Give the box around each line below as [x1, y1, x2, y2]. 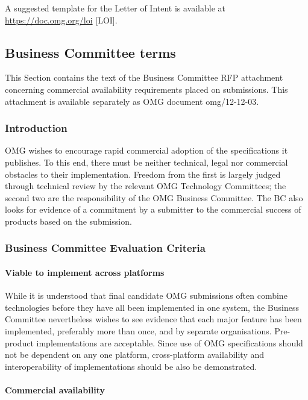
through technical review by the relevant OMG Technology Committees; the [5, 180, 286, 192]
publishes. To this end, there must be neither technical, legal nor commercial [5, 155, 288, 168]
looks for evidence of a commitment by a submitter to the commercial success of [5, 203, 301, 216]
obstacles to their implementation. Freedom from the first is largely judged [5, 167, 281, 180]
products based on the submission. [5, 214, 132, 227]
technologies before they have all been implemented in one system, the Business [5, 301, 299, 313]
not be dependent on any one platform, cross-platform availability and [5, 348, 265, 361]
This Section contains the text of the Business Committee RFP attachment [5, 71, 283, 84]
